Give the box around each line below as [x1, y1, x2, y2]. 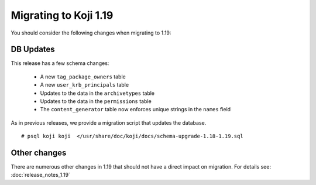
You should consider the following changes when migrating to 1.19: [11, 29, 171, 36]
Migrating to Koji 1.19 [11, 9, 114, 22]
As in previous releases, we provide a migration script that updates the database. [11, 119, 207, 126]
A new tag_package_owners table [40, 73, 126, 80]
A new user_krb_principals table [40, 81, 129, 88]
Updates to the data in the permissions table [40, 98, 152, 105]
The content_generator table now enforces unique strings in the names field [40, 106, 231, 113]
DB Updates [11, 44, 55, 54]
